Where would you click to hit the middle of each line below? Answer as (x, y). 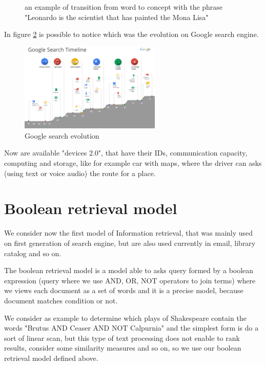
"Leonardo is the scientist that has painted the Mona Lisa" (117, 17)
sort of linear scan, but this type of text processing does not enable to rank (122, 338)
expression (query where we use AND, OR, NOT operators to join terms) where (130, 280)
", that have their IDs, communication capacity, (173, 153)
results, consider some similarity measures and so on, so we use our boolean (123, 348)
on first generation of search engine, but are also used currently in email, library (130, 243)
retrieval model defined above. (51, 358)
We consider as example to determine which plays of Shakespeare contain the (125, 318)
